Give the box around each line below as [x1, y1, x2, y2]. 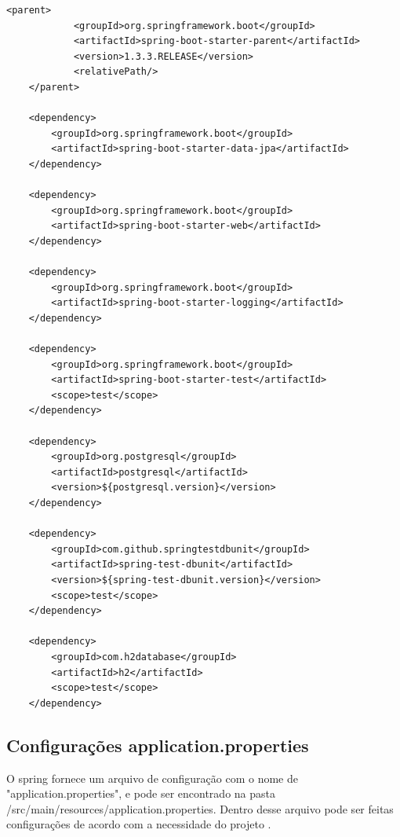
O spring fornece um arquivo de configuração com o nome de [6, 769, 298, 786]
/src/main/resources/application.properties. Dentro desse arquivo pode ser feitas [6, 800, 394, 817]
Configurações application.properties [6, 732, 309, 757]
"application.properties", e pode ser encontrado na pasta [6, 785, 275, 802]
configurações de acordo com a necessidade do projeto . [6, 816, 271, 832]
